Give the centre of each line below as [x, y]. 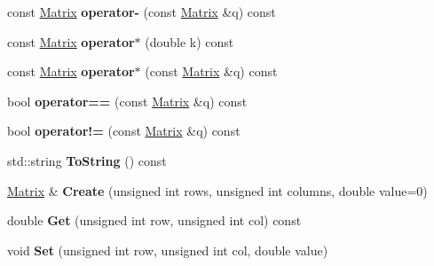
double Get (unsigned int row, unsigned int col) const [154, 220]
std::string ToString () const [87, 160]
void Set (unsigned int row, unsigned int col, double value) [168, 250]
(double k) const [189, 41]
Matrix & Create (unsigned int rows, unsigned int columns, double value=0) [217, 190]
